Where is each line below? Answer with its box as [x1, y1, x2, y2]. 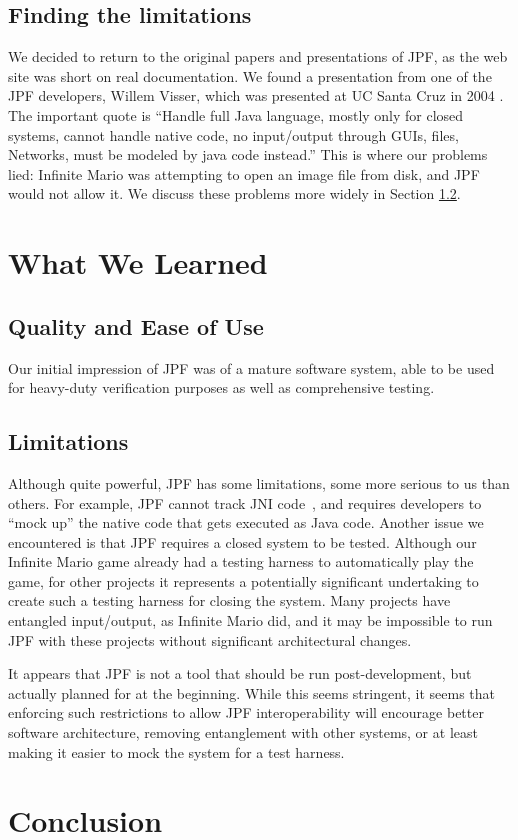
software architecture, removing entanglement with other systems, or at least [8, 722, 478, 743]
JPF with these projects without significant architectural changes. [8, 629, 412, 650]
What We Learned [8, 242, 268, 283]
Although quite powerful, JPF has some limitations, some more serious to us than [8, 472, 510, 493]
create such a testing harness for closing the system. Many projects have [8, 590, 451, 611]
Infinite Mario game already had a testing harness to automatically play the [8, 551, 474, 572]
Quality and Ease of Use [8, 310, 264, 341]
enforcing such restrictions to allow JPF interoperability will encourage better [8, 702, 484, 723]
